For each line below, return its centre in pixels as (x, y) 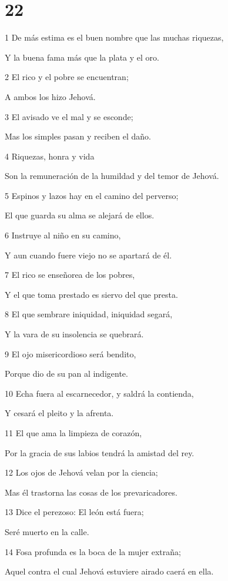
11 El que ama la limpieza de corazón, (73, 433)
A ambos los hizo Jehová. (50, 96)
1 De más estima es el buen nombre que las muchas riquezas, (114, 37)
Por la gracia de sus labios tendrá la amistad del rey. (100, 452)
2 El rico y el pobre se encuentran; (67, 77)
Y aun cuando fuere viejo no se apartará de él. (88, 255)
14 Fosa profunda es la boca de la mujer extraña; (93, 551)
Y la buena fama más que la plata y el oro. (82, 57)
